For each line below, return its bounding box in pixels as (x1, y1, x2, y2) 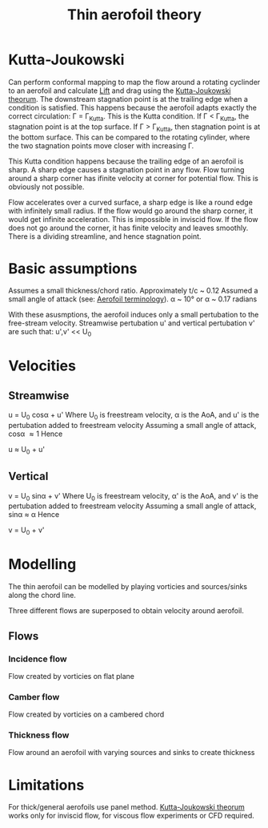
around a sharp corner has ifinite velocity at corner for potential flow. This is (8, 173, 258, 183)
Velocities (8, 357, 76, 375)
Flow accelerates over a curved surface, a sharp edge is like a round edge (8, 197, 254, 207)
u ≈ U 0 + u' (8, 445, 46, 456)
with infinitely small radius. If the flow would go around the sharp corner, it (8, 206, 254, 216)
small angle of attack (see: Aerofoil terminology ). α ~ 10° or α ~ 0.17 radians (8, 294, 258, 304)
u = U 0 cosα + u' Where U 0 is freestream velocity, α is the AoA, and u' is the (8, 410, 260, 422)
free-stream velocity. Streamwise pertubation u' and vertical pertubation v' (8, 318, 255, 328)
